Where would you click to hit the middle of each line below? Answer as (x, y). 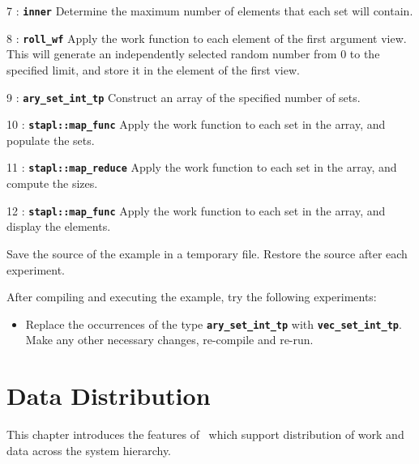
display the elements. (59, 226)
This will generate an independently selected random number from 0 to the (193, 54)
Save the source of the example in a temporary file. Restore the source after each (207, 253)
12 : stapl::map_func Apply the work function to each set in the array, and (196, 210)
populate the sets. (51, 140)
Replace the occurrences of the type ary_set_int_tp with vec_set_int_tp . (214, 324)
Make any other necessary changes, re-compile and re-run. (169, 340)
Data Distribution (109, 396)
